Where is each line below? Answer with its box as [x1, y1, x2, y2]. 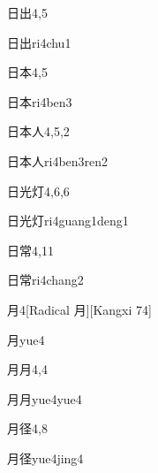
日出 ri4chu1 [7, 33, 71, 51]
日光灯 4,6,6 [7, 181, 70, 200]
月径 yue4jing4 [7, 448, 84, 467]
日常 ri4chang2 [7, 271, 84, 289]
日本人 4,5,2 [7, 122, 70, 141]
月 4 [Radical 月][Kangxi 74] [7, 300, 152, 318]
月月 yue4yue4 [7, 389, 82, 408]
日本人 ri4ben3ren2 [7, 151, 109, 170]
